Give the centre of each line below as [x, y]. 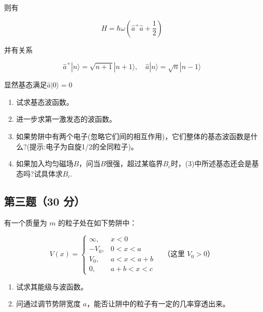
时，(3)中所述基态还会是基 [215, 163]
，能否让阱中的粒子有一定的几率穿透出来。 [158, 304]
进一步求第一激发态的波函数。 [66, 119]
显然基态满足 [26, 85]
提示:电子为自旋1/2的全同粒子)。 [84, 146]
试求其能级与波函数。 [52, 286]
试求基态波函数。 [45, 102]
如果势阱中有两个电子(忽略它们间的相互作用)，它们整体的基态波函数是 [133, 136]
